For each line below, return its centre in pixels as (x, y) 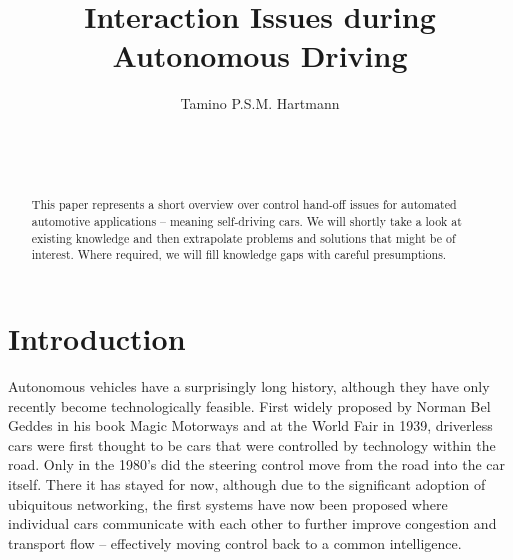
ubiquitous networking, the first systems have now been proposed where (228, 503)
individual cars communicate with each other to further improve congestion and (252, 523)
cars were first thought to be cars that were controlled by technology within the (252, 444)
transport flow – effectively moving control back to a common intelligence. (235, 542)
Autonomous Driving (260, 55)
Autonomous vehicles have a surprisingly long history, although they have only (249, 386)
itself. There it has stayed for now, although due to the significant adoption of (247, 484)
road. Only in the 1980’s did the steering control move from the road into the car (256, 464)
